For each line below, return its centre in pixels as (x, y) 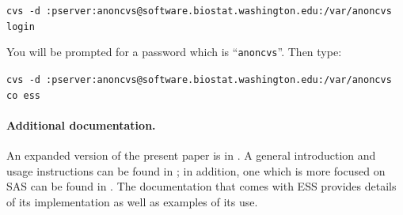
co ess (23, 95)
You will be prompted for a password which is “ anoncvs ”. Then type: (174, 52)
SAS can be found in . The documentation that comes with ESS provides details (201, 186)
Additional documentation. (81, 124)
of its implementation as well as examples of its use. (132, 201)
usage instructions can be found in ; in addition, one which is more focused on (196, 170)
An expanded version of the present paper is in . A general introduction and (191, 155)
